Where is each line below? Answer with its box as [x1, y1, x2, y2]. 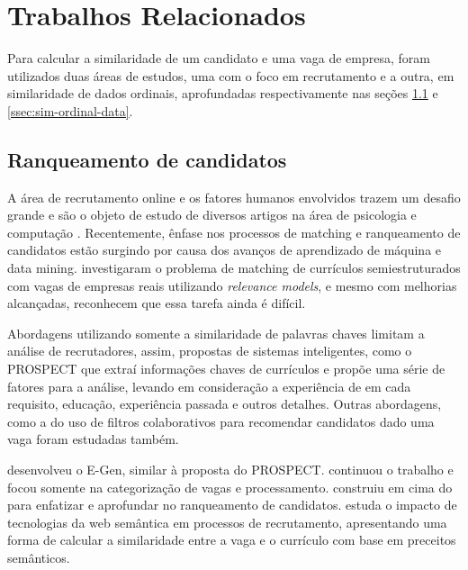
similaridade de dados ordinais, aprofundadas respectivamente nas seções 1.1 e [7, 84, 438, 103]
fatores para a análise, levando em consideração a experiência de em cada [7, 376, 411, 395]
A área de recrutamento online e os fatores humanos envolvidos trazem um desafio [7, 187, 461, 206]
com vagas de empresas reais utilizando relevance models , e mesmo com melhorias [7, 276, 457, 294]
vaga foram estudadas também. [7, 430, 179, 448]
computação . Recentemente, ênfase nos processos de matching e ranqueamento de [7, 222, 461, 241]
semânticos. [7, 547, 70, 566]
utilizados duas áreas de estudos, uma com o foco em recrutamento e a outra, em [7, 66, 454, 85]
